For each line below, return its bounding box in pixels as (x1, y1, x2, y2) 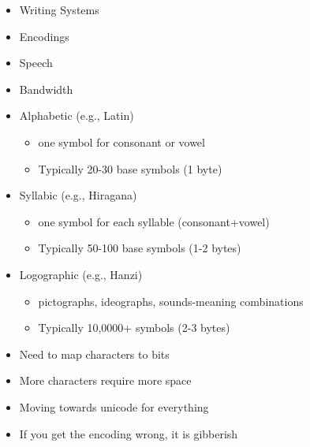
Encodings (19, 28, 69, 44)
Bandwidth (19, 80, 73, 97)
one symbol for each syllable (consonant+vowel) (38, 213, 270, 229)
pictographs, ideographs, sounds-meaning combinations (38, 292, 304, 309)
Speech (19, 54, 53, 71)
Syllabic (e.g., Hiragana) (19, 187, 137, 203)
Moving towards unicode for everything (19, 398, 209, 415)
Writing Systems (19, 2, 99, 17)
